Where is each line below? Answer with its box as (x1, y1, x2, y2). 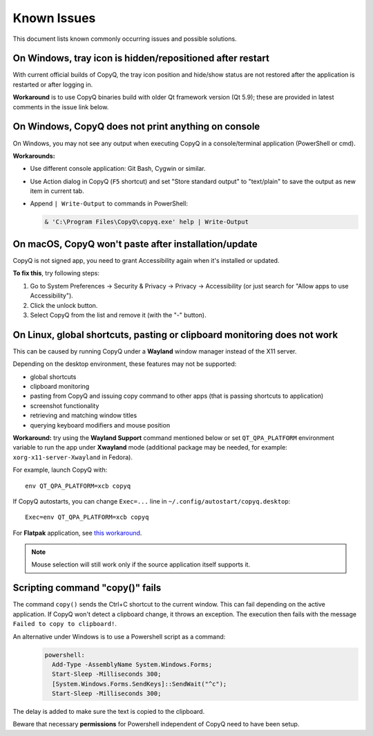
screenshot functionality (30, 401, 99, 410)
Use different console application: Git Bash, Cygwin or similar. (30, 165, 206, 173)
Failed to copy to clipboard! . (12, 620, 117, 628)
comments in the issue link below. (12, 102, 109, 111)
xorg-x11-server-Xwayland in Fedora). (12, 453, 133, 461)
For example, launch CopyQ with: (12, 466, 108, 474)
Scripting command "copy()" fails (12, 582, 162, 594)
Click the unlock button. (30, 301, 98, 309)
